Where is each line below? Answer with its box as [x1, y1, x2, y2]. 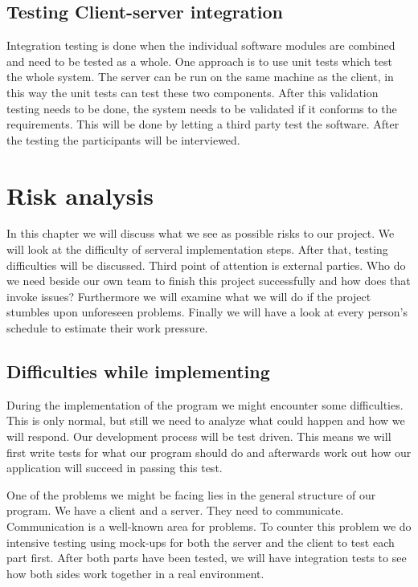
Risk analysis [6, 178, 154, 211]
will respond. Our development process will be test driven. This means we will [6, 428, 391, 445]
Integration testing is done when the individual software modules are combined [6, 37, 395, 54]
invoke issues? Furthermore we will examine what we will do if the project [6, 287, 371, 304]
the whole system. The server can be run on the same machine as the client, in [6, 68, 394, 85]
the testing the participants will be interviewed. [6, 131, 240, 148]
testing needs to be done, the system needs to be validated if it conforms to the [6, 100, 397, 116]
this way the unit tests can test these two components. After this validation [6, 84, 379, 100]
